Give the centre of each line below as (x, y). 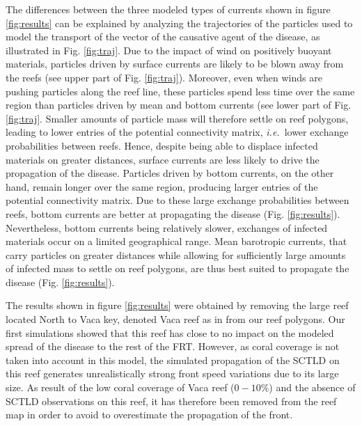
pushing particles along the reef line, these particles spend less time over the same (180, 91)
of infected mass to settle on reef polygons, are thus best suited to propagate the (178, 268)
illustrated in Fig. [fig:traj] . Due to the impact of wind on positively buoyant (169, 50)
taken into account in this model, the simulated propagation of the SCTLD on (173, 360)
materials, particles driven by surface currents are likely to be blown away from (175, 64)
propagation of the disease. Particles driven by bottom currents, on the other (170, 173)
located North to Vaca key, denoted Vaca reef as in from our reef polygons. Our (175, 319)
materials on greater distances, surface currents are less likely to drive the (163, 159)
